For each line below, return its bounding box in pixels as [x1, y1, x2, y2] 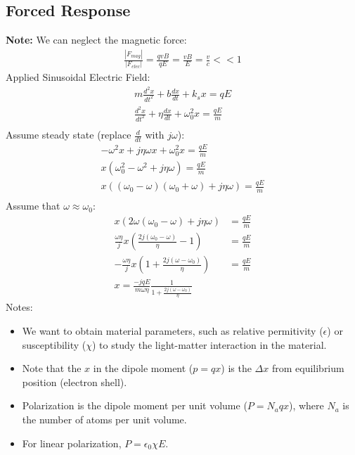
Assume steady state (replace [6, 127, 131, 142]
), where [288, 398, 324, 413]
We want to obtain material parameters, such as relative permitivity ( [22, 323, 323, 338]
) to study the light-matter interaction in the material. [91, 337, 327, 352]
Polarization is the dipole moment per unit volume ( [22, 398, 247, 413]
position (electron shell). [22, 374, 127, 389]
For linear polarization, [22, 435, 122, 450]
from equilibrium [271, 361, 344, 376]
